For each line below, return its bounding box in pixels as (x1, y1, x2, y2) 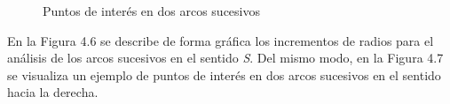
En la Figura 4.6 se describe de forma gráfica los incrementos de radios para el (7, 31, 434, 49)
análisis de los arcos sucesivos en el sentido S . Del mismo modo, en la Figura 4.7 (7, 48, 444, 67)
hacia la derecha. (7, 83, 99, 101)
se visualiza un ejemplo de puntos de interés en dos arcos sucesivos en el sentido (7, 65, 441, 84)
